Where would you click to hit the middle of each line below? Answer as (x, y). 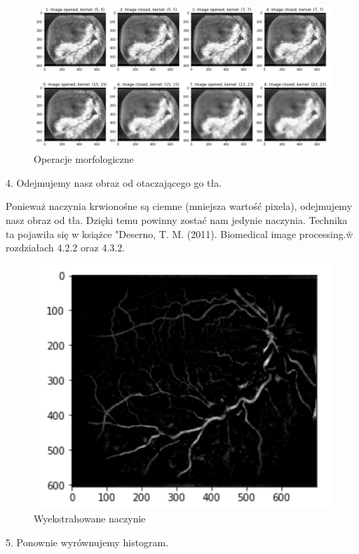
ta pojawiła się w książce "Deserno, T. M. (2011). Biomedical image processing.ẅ (179, 233)
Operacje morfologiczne (84, 159)
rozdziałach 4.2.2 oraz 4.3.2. (66, 248)
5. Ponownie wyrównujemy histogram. (87, 542)
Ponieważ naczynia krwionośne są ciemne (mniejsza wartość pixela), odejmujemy (179, 206)
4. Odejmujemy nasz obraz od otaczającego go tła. (114, 182)
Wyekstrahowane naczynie (90, 519)
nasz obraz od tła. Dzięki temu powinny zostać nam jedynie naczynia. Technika (177, 219)
